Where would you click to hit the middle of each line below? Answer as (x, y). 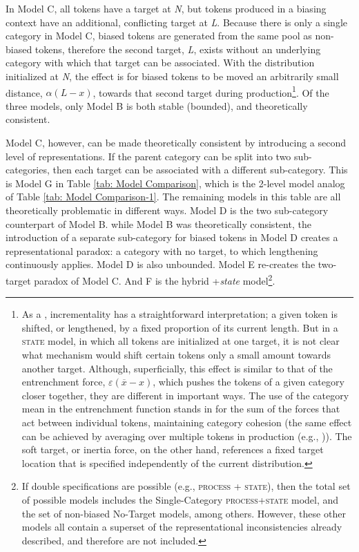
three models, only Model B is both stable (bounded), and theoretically (157, 105)
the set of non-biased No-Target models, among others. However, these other (184, 513)
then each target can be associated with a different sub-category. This (200, 170)
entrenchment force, (64, 382)
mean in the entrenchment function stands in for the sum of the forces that (181, 409)
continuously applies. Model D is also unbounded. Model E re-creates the (161, 264)
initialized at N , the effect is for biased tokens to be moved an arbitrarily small (172, 76)
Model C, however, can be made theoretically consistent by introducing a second (176, 142)
